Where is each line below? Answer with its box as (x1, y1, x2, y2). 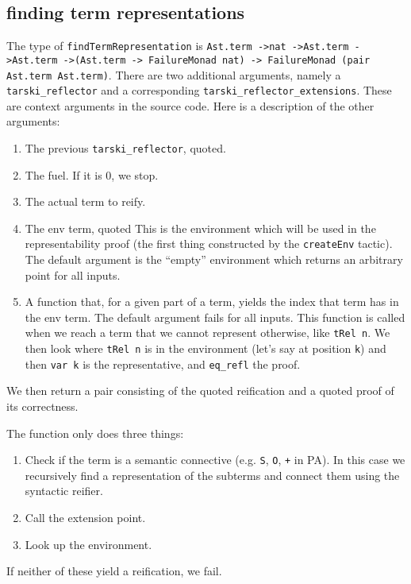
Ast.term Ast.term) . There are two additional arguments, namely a (6, 66, 341, 83)
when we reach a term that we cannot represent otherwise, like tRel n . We (25, 324, 390, 341)
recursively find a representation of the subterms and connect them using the (25, 466, 400, 483)
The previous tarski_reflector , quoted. (25, 140, 226, 157)
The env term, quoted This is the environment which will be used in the (25, 219, 376, 236)
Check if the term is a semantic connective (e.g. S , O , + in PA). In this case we (25, 451, 405, 468)
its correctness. (6, 398, 79, 415)
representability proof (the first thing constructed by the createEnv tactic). (25, 235, 393, 252)
